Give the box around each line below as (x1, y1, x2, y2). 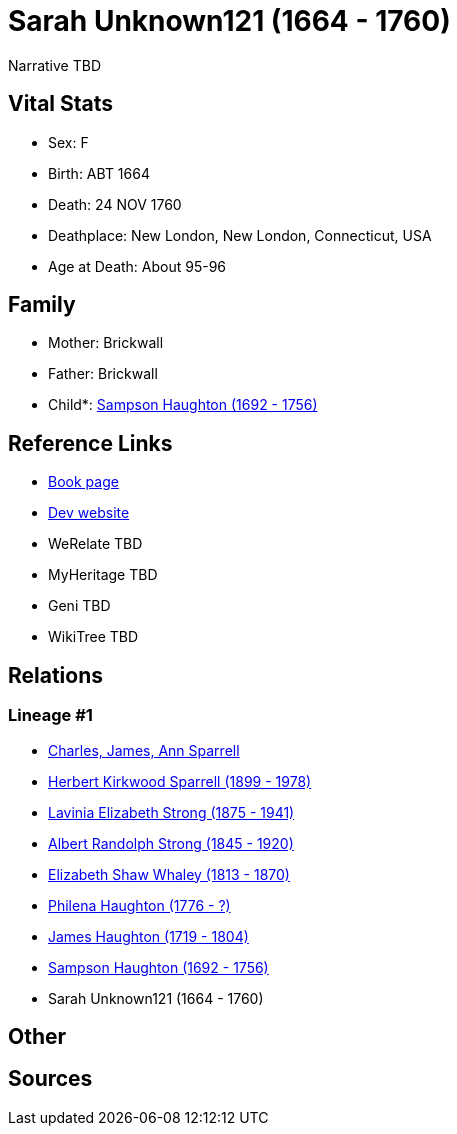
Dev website (48, 504, 130, 522)
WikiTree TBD (48, 628, 139, 646)
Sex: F (48, 133, 89, 151)
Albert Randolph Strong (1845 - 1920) (48, 834, 294, 852)
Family (8, 292, 76, 318)
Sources (8, 1066, 93, 1092)
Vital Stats (8, 91, 114, 117)
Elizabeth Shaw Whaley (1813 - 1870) (48, 865, 290, 883)
